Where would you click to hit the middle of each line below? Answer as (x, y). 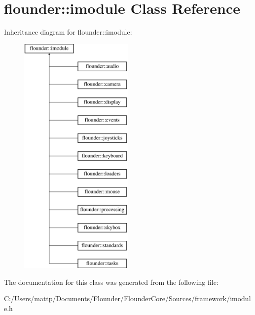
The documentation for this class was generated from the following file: (111, 282)
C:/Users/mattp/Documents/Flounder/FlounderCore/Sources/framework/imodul (127, 298)
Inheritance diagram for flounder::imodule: (68, 32)
